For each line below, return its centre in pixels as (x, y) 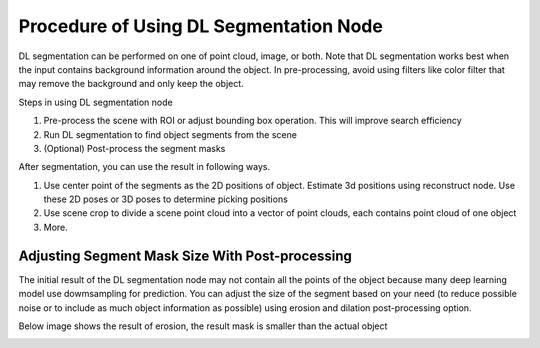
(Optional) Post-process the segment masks (134, 148)
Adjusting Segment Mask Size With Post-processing (185, 255)
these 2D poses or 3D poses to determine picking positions (166, 199)
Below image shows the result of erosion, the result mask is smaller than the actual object (203, 326)
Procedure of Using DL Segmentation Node (201, 26)
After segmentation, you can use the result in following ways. (144, 167)
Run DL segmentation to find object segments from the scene (170, 134)
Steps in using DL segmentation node (96, 102)
